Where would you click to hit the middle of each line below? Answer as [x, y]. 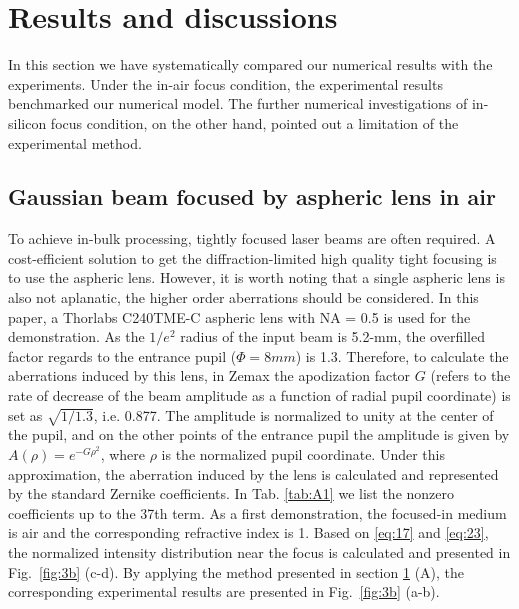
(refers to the [470, 375]
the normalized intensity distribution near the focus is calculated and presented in [259, 551]
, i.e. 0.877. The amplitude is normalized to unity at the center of [293, 414]
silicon [27, 122]
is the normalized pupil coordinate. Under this [303, 454]
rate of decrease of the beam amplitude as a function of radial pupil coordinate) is [259, 395]
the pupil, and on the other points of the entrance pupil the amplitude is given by [259, 434]
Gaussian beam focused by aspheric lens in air [252, 196]
